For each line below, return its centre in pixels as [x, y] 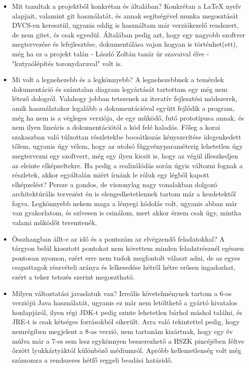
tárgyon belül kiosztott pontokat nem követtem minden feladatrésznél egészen [128, 248]
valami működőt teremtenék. [54, 222]
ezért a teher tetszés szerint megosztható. [73, 277]
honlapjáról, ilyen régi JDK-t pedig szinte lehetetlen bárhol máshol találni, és [127, 312]
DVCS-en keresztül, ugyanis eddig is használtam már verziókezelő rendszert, [125, 25]
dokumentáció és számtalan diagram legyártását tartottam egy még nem [120, 89]
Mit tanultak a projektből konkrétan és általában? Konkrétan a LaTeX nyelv [127, 6]
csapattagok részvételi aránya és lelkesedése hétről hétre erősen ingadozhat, [124, 267]
